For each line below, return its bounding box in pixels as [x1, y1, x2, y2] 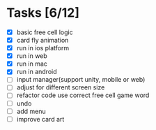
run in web [16, 52, 48, 60]
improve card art [16, 115, 65, 123]
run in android [16, 68, 57, 76]
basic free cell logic [16, 28, 74, 36]
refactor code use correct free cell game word [16, 91, 150, 99]
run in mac [16, 59, 48, 68]
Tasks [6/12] [6, 5, 80, 21]
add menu [16, 107, 46, 115]
